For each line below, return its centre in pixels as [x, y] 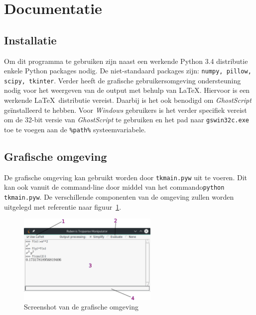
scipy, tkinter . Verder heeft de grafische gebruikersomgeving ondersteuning [123, 80]
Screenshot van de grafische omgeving [81, 307]
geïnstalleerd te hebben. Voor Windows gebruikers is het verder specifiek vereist [126, 110]
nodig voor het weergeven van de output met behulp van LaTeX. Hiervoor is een [127, 90]
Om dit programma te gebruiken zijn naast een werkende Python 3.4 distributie [126, 61]
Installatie [30, 40]
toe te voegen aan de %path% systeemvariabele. [75, 129]
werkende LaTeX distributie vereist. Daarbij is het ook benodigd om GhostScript [128, 100]
